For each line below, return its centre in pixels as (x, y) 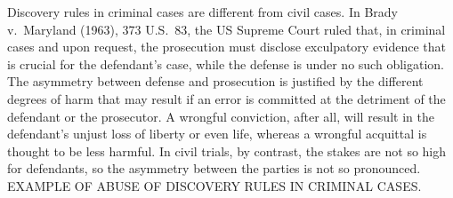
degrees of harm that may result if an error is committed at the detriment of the (226, 98)
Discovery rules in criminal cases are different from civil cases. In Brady (202, 12)
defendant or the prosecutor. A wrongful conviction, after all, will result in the (221, 116)
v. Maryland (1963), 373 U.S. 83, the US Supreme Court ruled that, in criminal (226, 29)
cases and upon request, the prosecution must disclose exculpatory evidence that (226, 47)
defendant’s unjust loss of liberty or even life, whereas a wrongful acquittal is (217, 134)
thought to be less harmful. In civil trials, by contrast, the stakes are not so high (227, 150)
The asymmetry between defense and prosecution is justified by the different (215, 81)
